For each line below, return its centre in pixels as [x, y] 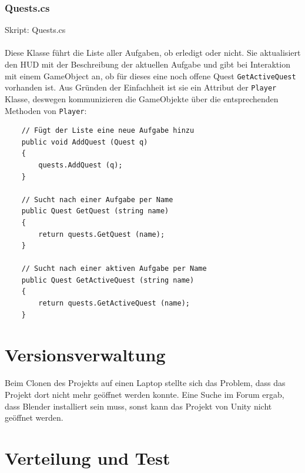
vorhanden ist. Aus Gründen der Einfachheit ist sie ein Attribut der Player [141, 87]
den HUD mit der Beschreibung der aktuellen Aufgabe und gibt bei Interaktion [148, 64]
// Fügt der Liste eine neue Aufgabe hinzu [108, 131]
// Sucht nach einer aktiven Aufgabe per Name [114, 269]
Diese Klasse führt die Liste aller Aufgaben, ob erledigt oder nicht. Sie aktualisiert [153, 53]
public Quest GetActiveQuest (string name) [108, 280]
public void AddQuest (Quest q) [85, 142]
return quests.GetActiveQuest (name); [114, 303]
